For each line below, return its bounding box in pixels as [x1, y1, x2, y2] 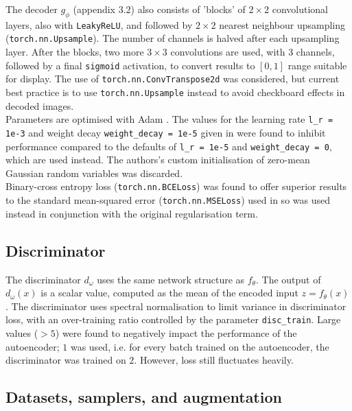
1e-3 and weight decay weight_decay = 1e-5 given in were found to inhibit [5, 125, 326, 139]
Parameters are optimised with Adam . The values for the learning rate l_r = [5, 112, 333, 126]
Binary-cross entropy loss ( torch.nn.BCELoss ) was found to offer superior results [5, 179, 347, 193]
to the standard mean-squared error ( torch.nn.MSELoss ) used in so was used [5, 193, 330, 207]
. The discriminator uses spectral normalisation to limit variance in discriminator [5, 298, 347, 313]
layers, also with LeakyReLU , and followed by [5, 17, 193, 32]
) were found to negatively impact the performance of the [55, 325, 297, 340]
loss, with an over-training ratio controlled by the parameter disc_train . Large [5, 312, 341, 327]
